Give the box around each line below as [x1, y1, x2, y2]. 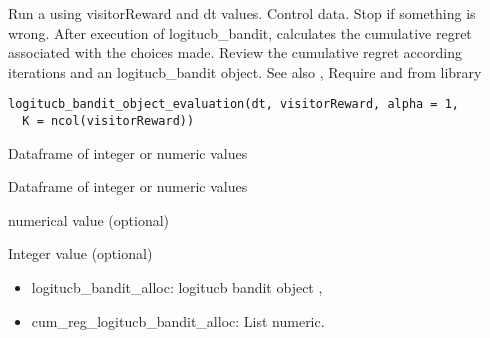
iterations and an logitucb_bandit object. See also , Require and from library [8, 61, 482, 82]
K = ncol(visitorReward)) [22, 114, 195, 129]
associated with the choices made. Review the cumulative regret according [8, 42, 462, 63]
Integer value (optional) [8, 243, 153, 264]
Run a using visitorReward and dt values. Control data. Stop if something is [8, 3, 476, 23]
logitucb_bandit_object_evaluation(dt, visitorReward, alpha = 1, [8, 97, 460, 112]
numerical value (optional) [8, 209, 170, 230]
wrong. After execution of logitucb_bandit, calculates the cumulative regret [8, 22, 472, 43]
